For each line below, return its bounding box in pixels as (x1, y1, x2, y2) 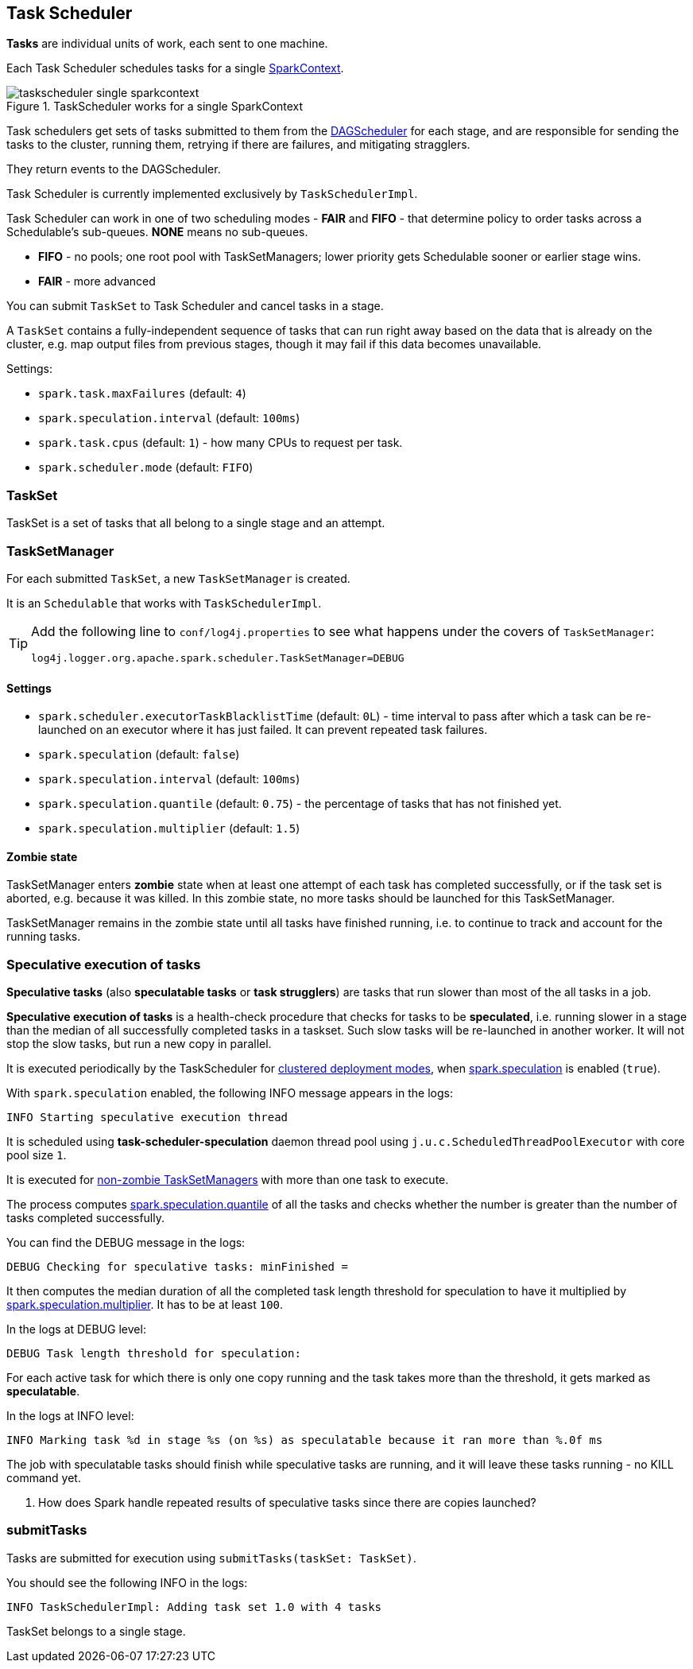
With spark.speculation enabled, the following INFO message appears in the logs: (6, 1086, 453, 1100)
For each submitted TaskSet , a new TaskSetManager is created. (6, 571, 350, 585)
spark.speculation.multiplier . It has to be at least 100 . (6, 1298, 284, 1312)
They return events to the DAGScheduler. (6, 162, 221, 177)
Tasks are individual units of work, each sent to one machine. (6, 37, 328, 51)
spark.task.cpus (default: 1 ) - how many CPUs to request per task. (38, 436, 403, 450)
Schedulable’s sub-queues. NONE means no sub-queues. (6, 225, 308, 239)
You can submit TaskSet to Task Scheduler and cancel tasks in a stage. (6, 299, 384, 313)
